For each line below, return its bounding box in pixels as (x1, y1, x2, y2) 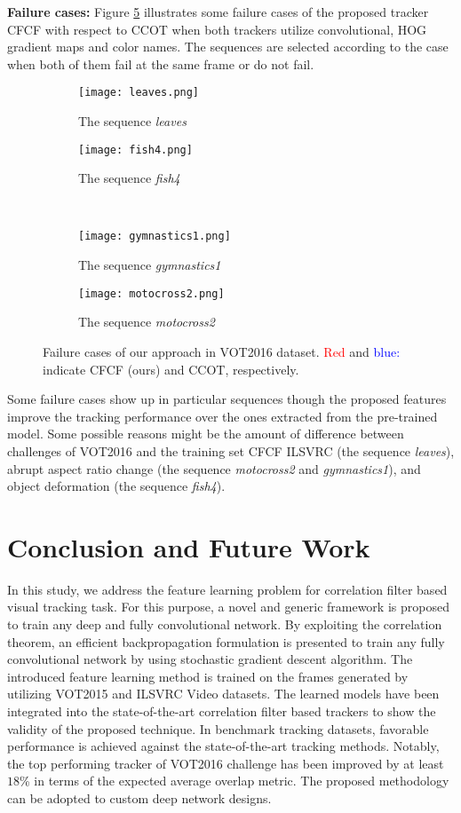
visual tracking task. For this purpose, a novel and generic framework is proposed (7, 597, 449, 616)
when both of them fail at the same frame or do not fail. (7, 54, 314, 73)
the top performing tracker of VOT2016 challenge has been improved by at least (7, 754, 444, 772)
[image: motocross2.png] (78, 287, 225, 300)
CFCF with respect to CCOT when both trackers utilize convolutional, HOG (7, 20, 427, 38)
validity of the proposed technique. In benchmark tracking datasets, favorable (7, 719, 429, 738)
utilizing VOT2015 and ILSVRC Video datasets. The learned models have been (7, 684, 440, 703)
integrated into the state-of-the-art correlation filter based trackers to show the (7, 702, 436, 720)
